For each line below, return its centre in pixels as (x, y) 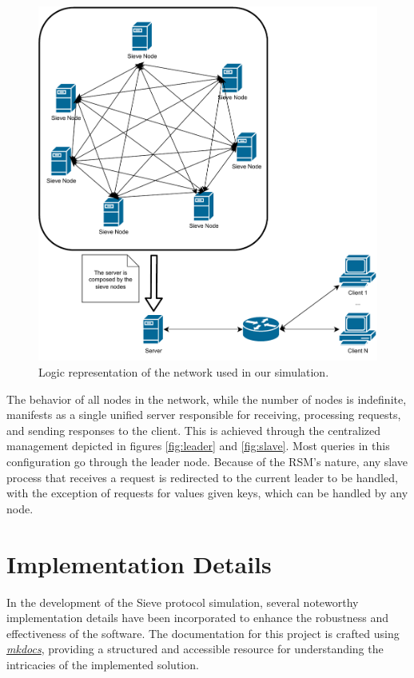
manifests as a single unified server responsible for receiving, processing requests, (204, 415)
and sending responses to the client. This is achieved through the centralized (194, 430)
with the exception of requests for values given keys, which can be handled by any (207, 493)
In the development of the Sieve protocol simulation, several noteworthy (183, 602)
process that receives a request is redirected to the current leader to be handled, (202, 477)
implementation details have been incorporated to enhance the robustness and (197, 618)
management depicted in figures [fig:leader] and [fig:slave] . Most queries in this (198, 446)
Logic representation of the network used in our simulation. (184, 372)
